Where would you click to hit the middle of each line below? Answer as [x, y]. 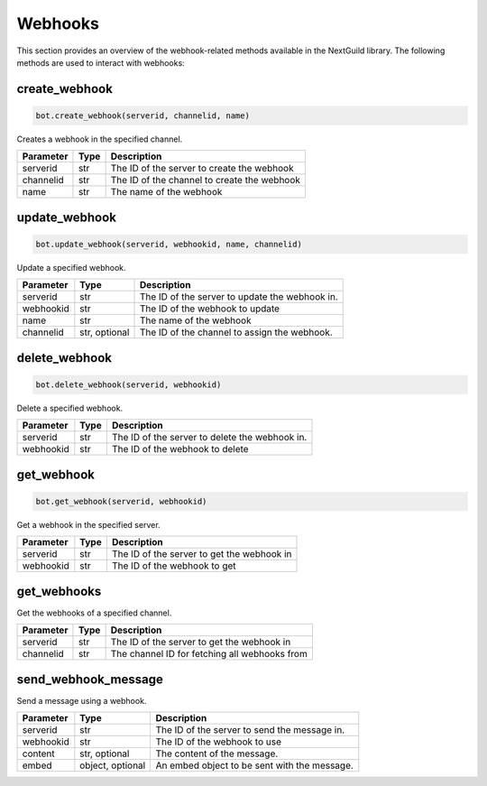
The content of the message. [217, 754]
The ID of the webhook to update [209, 309]
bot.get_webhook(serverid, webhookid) [121, 501]
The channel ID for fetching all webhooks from [209, 654]
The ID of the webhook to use [218, 742]
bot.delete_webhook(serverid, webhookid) [129, 384]
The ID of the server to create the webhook [202, 169]
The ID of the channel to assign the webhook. [236, 332]
